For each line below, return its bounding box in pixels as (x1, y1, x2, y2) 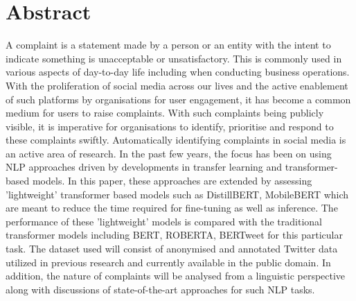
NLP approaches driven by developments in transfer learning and (6, 160, 283, 174)
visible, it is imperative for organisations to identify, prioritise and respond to (6, 119, 334, 133)
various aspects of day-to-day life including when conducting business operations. (6, 64, 350, 79)
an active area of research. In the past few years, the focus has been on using (6, 146, 332, 160)
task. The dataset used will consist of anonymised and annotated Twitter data (6, 241, 338, 256)
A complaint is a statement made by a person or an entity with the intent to (6, 37, 331, 52)
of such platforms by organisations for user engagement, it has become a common (6, 92, 351, 106)
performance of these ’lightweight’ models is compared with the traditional (6, 214, 322, 228)
